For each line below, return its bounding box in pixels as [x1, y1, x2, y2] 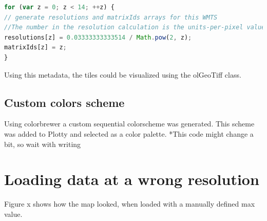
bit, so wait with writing [4, 138, 81, 149]
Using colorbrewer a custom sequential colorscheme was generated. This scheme [4, 118, 255, 129]
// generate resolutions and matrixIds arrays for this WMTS [4, 13, 218, 21]
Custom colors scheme [4, 94, 125, 110]
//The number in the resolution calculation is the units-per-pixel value [4, 24, 265, 31]
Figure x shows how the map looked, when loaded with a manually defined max [4, 198, 255, 209]
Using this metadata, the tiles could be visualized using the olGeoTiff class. [4, 69, 241, 80]
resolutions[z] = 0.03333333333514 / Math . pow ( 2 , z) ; [4, 33, 192, 41]
